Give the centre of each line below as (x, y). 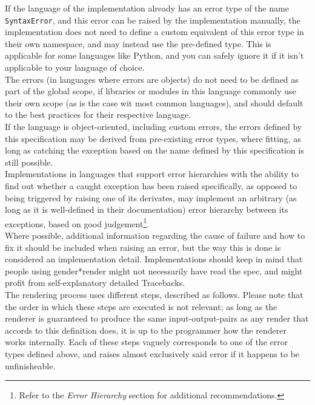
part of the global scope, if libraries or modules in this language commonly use (151, 91)
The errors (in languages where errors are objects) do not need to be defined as (152, 79)
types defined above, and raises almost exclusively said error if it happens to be (152, 353)
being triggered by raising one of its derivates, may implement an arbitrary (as (151, 197)
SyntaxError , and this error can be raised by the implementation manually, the (153, 20)
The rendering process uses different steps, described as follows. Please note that (154, 294)
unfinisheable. (30, 365)
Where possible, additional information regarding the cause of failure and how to (155, 235)
